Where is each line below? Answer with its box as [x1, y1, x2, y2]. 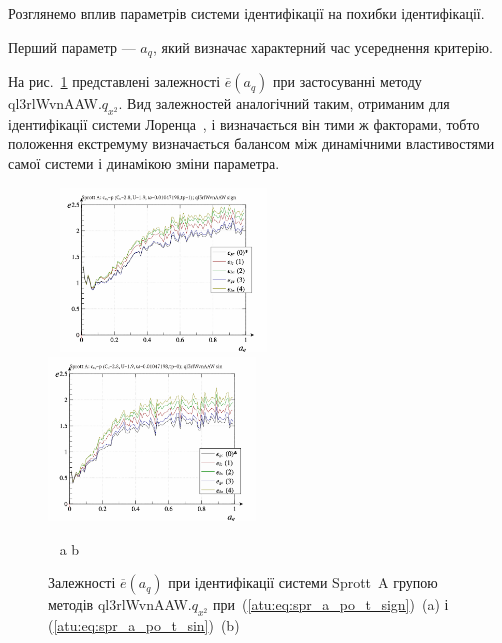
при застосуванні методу [272, 71, 422, 92]
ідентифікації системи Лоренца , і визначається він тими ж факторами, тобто [8, 113, 480, 134]
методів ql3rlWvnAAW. [48, 594, 192, 615]
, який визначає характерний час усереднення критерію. [152, 36, 493, 57]
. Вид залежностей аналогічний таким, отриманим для [118, 93, 450, 114]
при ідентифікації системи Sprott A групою [168, 572, 438, 593]
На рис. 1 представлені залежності [8, 71, 221, 92]
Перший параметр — [8, 36, 136, 57]
